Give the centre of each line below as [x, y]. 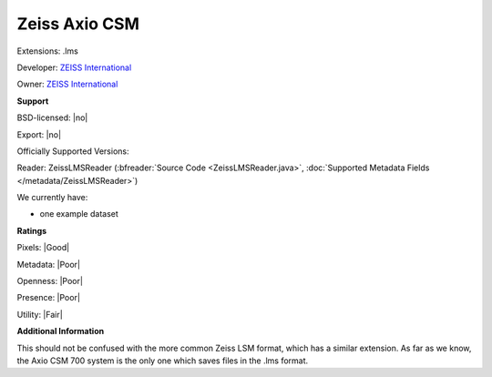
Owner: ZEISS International [67, 84]
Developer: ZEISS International [74, 67]
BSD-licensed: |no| [52, 117]
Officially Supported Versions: [73, 151]
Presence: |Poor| [49, 298]
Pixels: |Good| [43, 248]
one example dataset [79, 214]
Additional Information [61, 331]
